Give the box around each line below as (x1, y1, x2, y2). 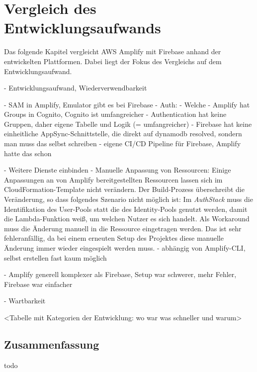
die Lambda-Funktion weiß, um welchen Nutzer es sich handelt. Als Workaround (4, 213, 250, 224)
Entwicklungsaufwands (4, 17, 161, 38)
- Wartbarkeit (4, 295, 46, 306)
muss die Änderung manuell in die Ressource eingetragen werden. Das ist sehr (4, 223, 242, 233)
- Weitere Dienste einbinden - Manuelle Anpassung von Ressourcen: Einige (4, 165, 231, 175)
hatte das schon (4, 148, 52, 158)
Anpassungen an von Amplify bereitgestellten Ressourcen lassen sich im (4, 174, 223, 185)
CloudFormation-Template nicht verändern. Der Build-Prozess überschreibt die (4, 184, 245, 194)
